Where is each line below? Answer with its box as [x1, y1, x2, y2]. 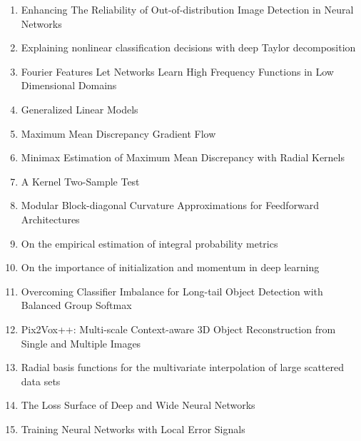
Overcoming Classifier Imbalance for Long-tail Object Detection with [21, 283, 323, 298]
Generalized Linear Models [21, 101, 138, 116]
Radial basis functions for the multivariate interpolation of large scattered [21, 360, 345, 375]
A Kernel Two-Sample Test [21, 173, 140, 188]
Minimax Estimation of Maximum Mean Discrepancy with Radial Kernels [21, 150, 345, 165]
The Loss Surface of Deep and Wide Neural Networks [21, 397, 255, 412]
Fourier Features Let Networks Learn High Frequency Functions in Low [21, 64, 334, 78]
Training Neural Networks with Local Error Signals [21, 421, 245, 436]
